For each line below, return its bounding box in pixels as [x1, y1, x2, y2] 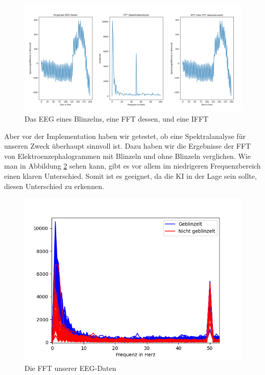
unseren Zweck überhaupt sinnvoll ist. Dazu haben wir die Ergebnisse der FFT [4, 140, 251, 151]
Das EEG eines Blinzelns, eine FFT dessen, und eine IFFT [25, 113, 209, 124]
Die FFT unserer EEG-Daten [25, 362, 116, 373]
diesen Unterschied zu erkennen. [4, 180, 104, 191]
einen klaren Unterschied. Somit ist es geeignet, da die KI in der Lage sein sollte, [4, 170, 257, 181]
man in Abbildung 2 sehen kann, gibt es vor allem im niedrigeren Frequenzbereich [4, 160, 261, 171]
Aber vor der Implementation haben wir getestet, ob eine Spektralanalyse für [4, 130, 246, 141]
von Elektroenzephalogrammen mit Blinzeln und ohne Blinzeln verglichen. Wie [4, 150, 251, 161]
